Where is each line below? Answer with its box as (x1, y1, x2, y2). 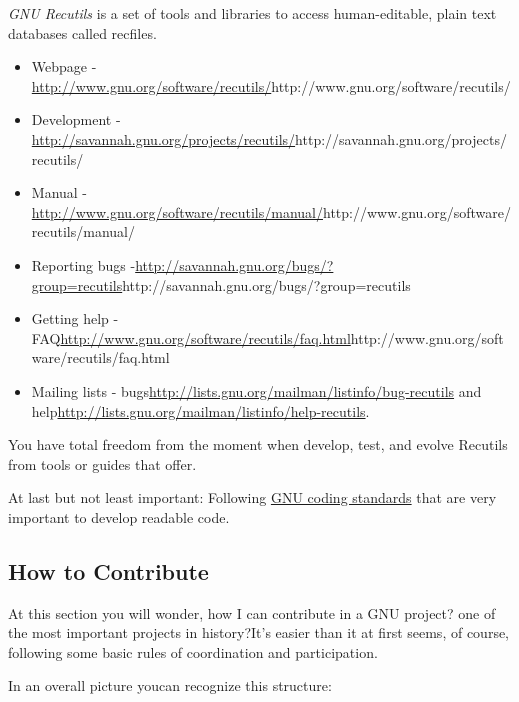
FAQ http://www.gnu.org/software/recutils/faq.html (31, 327, 351, 348)
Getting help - (31, 308, 119, 329)
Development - (31, 109, 121, 130)
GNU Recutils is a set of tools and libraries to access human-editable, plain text (8, 3, 497, 23)
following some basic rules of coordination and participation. (8, 641, 378, 662)
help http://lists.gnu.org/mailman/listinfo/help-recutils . (31, 400, 370, 421)
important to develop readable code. (8, 506, 230, 527)
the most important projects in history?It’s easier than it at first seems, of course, (8, 622, 510, 643)
